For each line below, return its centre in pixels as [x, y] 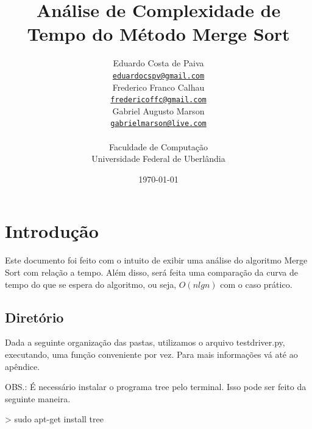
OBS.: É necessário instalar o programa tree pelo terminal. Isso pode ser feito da [156, 387]
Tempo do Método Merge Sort [158, 34]
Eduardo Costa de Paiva [158, 63]
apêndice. [23, 366]
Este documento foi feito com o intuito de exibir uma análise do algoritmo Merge [156, 260]
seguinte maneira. [38, 398]
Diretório [34, 317]
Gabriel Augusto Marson [158, 110]
